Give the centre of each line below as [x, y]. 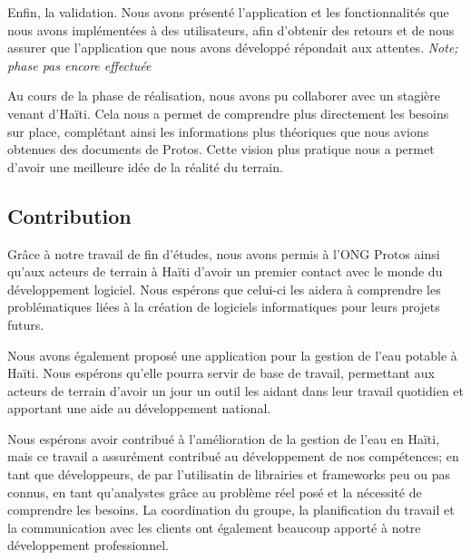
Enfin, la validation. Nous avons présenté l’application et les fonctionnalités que [228, 12]
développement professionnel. [88, 545]
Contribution [69, 215]
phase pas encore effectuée [79, 65]
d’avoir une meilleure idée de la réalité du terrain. [145, 166]
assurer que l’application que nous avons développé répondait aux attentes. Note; [233, 48]
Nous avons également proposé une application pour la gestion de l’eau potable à [232, 355]
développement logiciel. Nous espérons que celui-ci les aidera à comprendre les [224, 289]
